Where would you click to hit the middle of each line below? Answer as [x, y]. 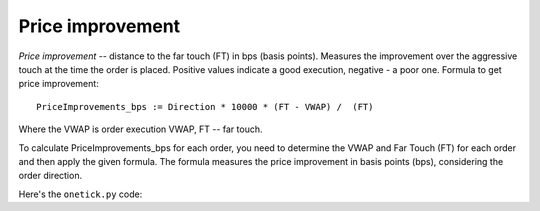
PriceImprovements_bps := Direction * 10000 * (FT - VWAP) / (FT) [205, 106]
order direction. [50, 176]
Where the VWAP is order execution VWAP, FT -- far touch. [141, 129]
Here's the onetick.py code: [80, 194]
